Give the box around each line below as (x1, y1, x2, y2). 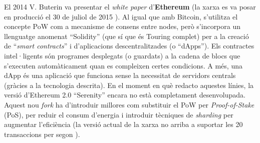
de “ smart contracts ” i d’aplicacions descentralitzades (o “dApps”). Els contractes (4, 40, 254, 51)
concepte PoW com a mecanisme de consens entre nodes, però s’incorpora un (4, 21, 241, 31)
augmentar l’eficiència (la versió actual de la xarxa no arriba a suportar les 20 (4, 119, 243, 129)
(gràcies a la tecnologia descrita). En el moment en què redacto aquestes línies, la (4, 79, 254, 90)
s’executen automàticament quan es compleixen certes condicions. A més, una (4, 60, 242, 70)
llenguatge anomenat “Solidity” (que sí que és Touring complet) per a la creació (4, 30, 249, 41)
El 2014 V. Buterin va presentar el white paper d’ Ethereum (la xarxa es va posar (4, 1, 256, 11)
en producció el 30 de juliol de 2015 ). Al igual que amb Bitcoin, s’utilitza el (4, 11, 238, 21)
